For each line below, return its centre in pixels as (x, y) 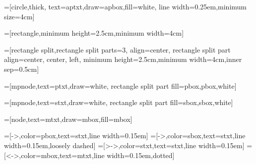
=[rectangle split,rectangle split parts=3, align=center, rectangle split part (117, 49)
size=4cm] (19, 16)
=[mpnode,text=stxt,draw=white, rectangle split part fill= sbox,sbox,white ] (119, 102)
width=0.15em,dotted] (141, 155)
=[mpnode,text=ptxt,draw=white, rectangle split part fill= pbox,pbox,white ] (120, 85)
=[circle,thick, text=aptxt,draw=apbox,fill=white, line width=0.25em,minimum (125, 6)
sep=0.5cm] (22, 69)
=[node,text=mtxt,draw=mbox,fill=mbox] (68, 119)
